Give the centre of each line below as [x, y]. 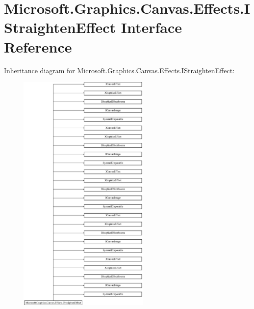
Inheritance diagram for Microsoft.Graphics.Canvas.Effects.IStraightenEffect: [119, 70]
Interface [152, 27]
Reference [38, 46]
